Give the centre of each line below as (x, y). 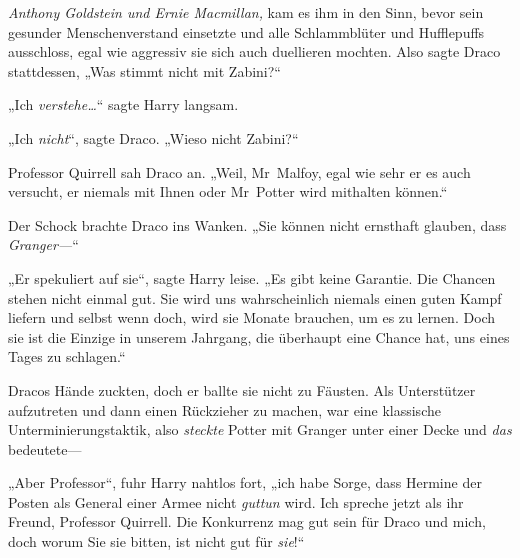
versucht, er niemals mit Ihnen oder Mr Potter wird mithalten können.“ (228, 191)
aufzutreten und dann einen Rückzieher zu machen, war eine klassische (224, 409)
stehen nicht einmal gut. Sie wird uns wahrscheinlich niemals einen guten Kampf (255, 297)
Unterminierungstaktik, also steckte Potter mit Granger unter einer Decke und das (260, 429)
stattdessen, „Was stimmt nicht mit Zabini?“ (144, 70)
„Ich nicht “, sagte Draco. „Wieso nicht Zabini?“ (153, 137)
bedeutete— (45, 448)
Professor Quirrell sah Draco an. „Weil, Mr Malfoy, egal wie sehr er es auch (239, 171)
